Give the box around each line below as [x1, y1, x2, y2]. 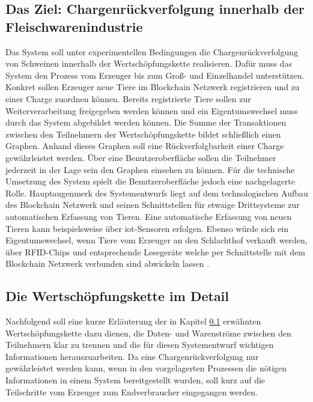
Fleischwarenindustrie [5, 17, 143, 35]
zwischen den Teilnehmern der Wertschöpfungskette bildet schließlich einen [5, 127, 281, 140]
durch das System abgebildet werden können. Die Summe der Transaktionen [5, 116, 287, 129]
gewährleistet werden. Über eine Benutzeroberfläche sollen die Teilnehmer [5, 151, 276, 163]
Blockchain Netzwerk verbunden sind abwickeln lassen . [5, 257, 210, 270]
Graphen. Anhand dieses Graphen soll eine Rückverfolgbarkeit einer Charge [5, 139, 284, 152]
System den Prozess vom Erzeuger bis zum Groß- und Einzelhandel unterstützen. [5, 69, 305, 81]
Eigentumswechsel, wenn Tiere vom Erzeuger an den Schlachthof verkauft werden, [5, 234, 308, 246]
